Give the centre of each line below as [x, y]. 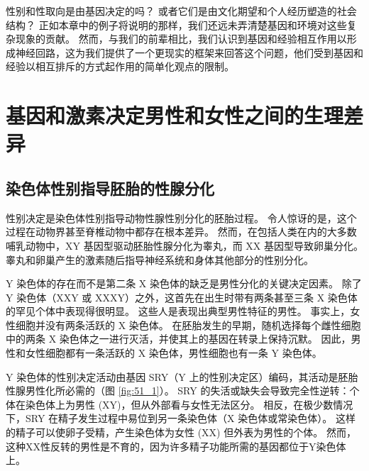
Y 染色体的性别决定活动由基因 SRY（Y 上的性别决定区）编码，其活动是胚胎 [182, 376]
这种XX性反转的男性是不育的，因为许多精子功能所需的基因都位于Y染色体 [176, 446]
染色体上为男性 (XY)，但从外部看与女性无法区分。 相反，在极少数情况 [189, 404]
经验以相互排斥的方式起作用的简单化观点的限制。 [120, 66]
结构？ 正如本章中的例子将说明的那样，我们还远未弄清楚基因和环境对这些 [176, 24]
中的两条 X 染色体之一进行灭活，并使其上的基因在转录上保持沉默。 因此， [178, 339]
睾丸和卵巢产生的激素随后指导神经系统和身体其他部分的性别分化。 [160, 259]
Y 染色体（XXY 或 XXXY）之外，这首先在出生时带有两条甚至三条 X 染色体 [182, 297]
